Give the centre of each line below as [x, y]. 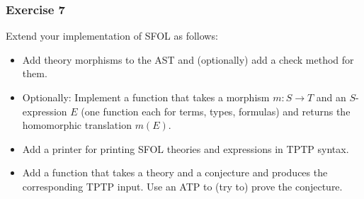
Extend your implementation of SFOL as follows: [112, 36]
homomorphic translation [77, 125]
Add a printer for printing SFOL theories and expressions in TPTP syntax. [186, 148]
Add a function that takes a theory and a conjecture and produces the [175, 172]
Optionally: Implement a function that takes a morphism [146, 97]
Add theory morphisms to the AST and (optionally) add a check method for [188, 59]
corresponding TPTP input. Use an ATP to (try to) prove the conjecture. [182, 186]
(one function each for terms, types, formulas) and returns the [216, 111]
